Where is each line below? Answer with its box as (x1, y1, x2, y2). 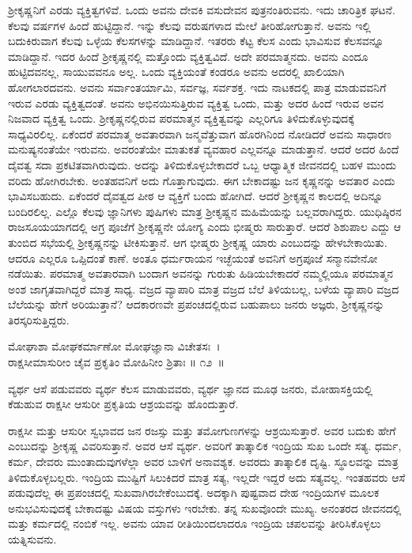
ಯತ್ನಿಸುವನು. (8, 531, 57, 547)
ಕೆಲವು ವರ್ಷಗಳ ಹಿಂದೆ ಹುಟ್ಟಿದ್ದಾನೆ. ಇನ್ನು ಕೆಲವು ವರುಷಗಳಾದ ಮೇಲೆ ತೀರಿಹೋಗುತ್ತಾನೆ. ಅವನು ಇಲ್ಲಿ (8, 17, 371, 33)
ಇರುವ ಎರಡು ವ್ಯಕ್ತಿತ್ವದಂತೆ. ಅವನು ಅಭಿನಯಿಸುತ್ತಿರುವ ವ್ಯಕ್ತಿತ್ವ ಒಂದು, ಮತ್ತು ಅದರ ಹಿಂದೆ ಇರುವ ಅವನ (8, 94, 384, 111)
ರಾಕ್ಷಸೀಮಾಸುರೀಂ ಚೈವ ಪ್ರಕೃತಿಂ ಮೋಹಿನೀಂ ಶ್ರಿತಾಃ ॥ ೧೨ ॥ (8, 354, 225, 370)
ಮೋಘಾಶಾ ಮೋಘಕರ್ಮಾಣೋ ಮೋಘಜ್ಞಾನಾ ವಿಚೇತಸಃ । (8, 338, 221, 354)
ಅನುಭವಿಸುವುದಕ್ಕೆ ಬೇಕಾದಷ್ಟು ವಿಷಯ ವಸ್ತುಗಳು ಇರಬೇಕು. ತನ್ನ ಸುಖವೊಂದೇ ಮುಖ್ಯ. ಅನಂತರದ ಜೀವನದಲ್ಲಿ (8, 499, 402, 516)
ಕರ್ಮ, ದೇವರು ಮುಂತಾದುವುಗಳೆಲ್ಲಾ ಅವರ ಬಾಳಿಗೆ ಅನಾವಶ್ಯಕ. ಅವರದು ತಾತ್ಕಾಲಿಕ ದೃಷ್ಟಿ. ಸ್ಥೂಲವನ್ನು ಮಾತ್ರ (8, 453, 399, 470)
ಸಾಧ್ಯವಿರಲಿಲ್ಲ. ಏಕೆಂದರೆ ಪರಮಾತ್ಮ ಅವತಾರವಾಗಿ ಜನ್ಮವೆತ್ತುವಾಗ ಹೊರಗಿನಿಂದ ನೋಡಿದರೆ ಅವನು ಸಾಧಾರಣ (8, 125, 392, 142)
